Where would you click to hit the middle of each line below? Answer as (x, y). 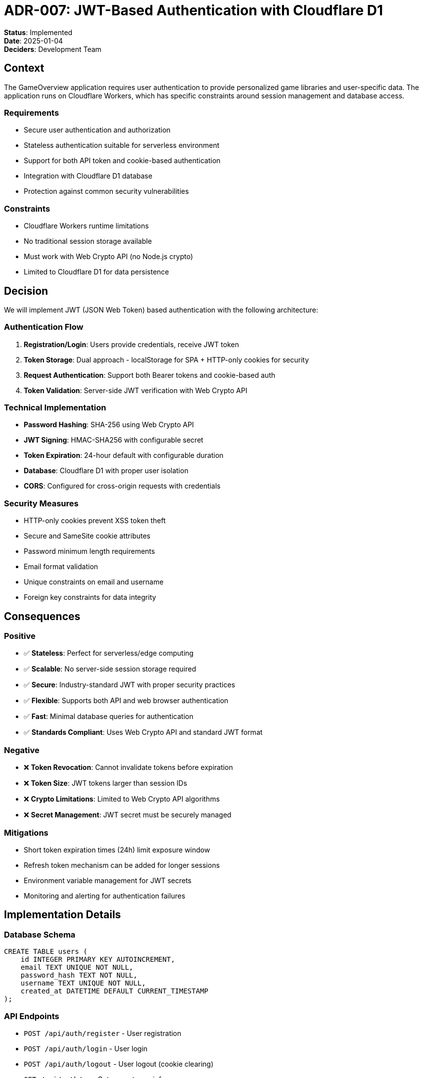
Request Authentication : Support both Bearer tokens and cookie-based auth (150, 375)
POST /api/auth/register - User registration (103, 1033)
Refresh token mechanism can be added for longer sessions (122, 865)
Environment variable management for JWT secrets (108, 880)
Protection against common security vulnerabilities (106, 191)
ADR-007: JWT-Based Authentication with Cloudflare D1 (194, 10)
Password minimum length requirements (90, 551)
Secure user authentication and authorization (97, 130)
